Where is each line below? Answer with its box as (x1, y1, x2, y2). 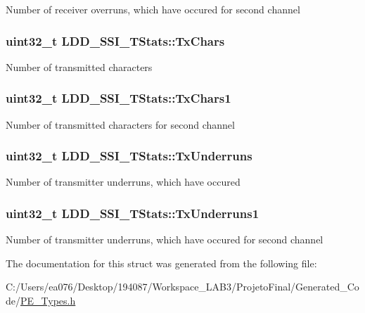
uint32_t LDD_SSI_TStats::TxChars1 (6, 89, 231, 107)
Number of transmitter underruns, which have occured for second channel (6, 232, 324, 247)
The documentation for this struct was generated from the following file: (6, 255, 317, 270)
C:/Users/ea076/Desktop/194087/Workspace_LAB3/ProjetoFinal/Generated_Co (6, 279, 359, 294)
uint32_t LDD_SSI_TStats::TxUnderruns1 (6, 204, 260, 222)
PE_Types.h (20, 293, 76, 308)
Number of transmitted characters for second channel (6, 117, 235, 132)
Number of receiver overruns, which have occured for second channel (6, 2, 300, 16)
